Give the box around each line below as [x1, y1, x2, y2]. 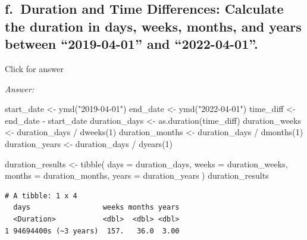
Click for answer [5, 62, 64, 74]
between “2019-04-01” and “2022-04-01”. [5, 35, 258, 53]
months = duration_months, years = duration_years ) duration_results [5, 169, 269, 182]
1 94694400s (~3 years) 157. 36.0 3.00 [5, 226, 180, 235]
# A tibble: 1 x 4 [5, 191, 77, 200]
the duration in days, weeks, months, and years [5, 17, 302, 35]
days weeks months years [13, 203, 180, 212]
